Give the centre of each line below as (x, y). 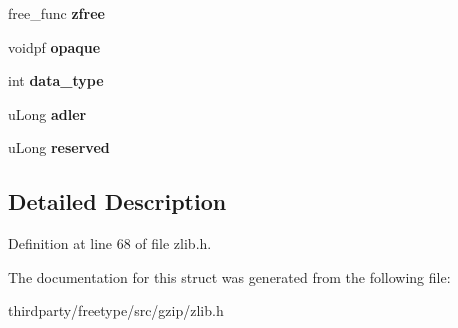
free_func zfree (56, 13)
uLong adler (47, 113)
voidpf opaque (54, 46)
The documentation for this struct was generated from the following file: (229, 276)
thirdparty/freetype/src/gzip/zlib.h (116, 310)
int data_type (56, 80)
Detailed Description (117, 201)
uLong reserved (59, 147)
